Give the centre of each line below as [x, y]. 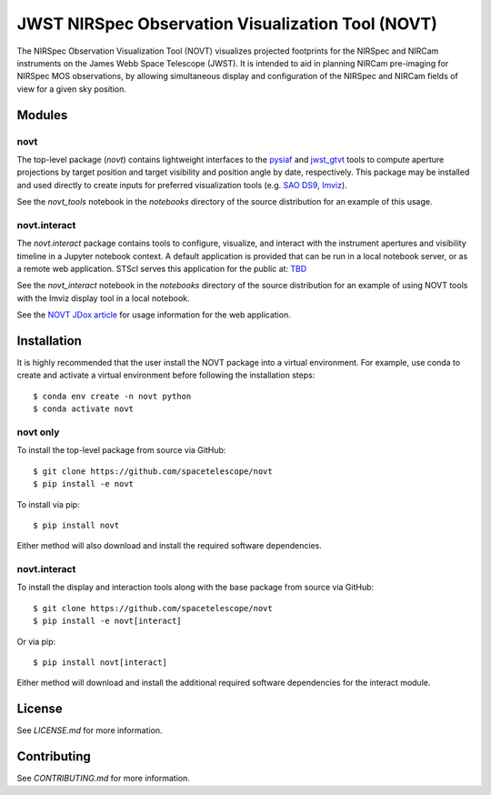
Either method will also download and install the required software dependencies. [169, 546]
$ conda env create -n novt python [112, 396]
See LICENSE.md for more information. [90, 730]
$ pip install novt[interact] [100, 663]
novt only [38, 432]
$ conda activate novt [84, 409]
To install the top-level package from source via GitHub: [121, 450]
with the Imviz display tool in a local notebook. [103, 298]
